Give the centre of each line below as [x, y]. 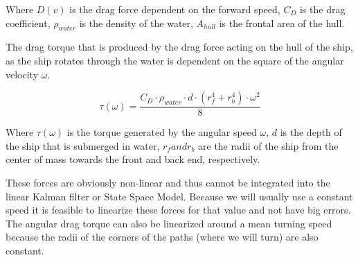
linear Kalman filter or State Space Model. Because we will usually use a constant [179, 196]
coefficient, [28, 23]
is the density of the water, [136, 23]
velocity [22, 74]
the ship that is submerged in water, [83, 145]
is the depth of [311, 132]
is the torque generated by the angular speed [162, 132]
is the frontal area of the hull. [282, 23]
